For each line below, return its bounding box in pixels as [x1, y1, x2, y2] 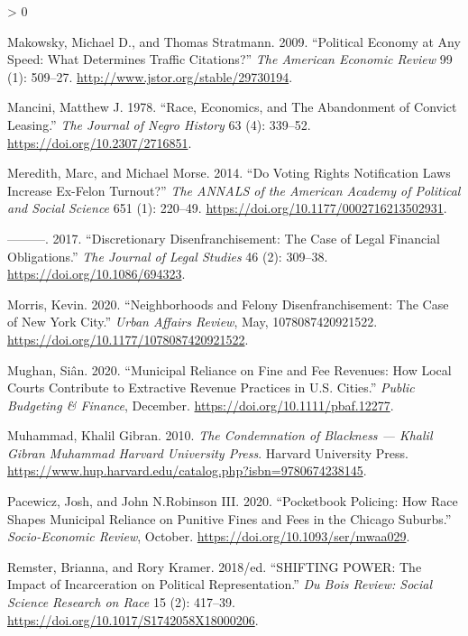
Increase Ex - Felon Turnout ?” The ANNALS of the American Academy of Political [7, 180, 461, 199]
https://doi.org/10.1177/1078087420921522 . [7, 329, 249, 348]
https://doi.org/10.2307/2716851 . [7, 133, 192, 152]
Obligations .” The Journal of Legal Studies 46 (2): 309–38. [7, 246, 328, 265]
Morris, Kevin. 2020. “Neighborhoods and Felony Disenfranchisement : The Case [7, 294, 449, 313]
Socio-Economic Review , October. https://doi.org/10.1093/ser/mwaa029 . [7, 527, 410, 546]
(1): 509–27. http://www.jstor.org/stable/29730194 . [7, 67, 293, 86]
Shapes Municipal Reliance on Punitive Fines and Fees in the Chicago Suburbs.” [7, 509, 452, 528]
